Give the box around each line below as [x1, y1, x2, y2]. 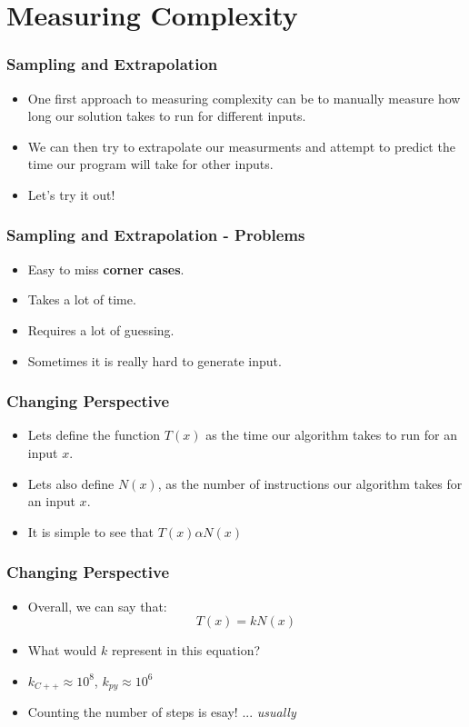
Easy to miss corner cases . [27, 259, 185, 278]
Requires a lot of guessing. [27, 320, 175, 339]
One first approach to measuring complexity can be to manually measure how [27, 88, 461, 107]
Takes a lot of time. [27, 290, 136, 309]
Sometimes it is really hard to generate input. [27, 351, 282, 370]
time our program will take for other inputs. [27, 154, 274, 174]
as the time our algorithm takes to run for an [205, 425, 457, 444]
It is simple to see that [27, 522, 155, 541]
